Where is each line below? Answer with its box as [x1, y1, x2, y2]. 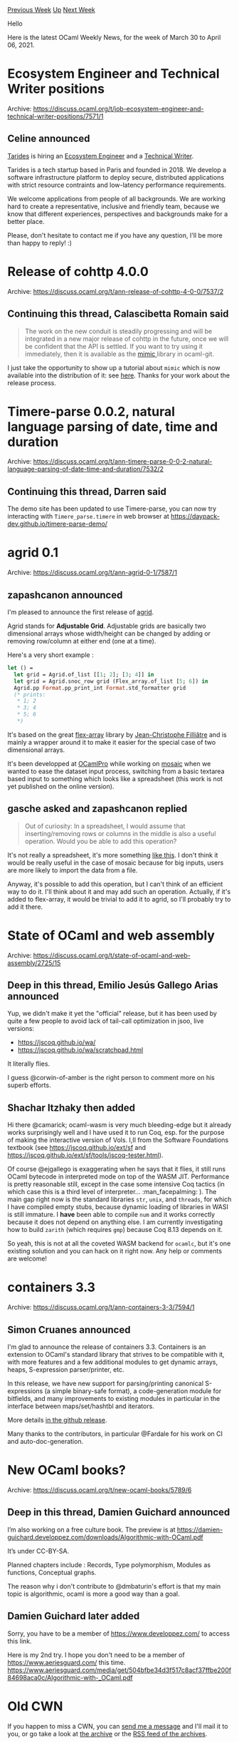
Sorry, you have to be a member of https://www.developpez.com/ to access [7, 1629, 230, 1638]
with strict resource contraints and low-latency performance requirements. [7, 180, 226, 189]
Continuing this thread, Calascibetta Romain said [7, 308, 229, 320]
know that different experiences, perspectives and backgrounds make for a [7, 209, 228, 218]
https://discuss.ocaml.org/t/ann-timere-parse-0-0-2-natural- [33, 457, 213, 466]
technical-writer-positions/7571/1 [7, 112, 104, 121]
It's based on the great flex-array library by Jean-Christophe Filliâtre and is [7, 730, 227, 739]
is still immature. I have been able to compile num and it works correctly [7, 1211, 216, 1219]
